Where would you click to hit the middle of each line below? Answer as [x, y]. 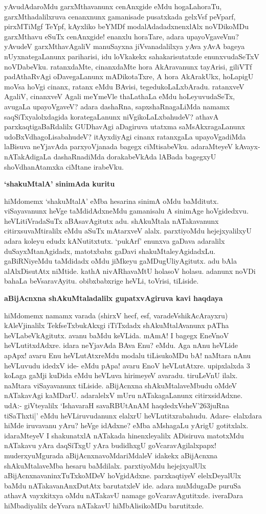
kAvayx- [248, 146]
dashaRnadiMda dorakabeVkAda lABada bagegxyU [135, 156]
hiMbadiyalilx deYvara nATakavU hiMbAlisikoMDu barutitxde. [104, 505]
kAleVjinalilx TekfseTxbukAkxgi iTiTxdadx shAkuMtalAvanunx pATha [117, 325]
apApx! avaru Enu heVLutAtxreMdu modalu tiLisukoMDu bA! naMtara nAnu [128, 355]
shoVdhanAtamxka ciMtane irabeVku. [64, 166]
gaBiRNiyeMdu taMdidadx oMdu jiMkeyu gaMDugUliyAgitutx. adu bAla [120, 261]
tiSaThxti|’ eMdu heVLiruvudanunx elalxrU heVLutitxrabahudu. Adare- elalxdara [133, 415]
